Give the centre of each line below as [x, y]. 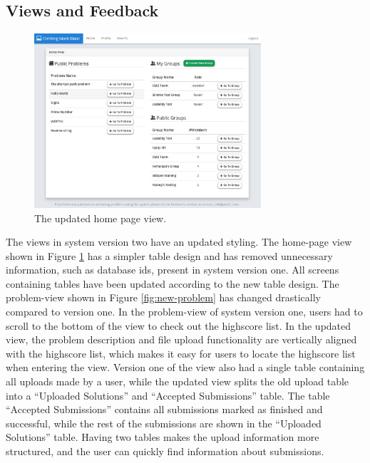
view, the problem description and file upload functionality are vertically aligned [181, 339]
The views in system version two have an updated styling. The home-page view [179, 242]
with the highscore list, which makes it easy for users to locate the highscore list [181, 353]
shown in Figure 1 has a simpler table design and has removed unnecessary [169, 255]
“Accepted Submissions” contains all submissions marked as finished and [164, 409]
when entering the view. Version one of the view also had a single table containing [185, 367]
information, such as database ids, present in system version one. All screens [173, 270]
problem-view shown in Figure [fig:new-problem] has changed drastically [164, 297]
